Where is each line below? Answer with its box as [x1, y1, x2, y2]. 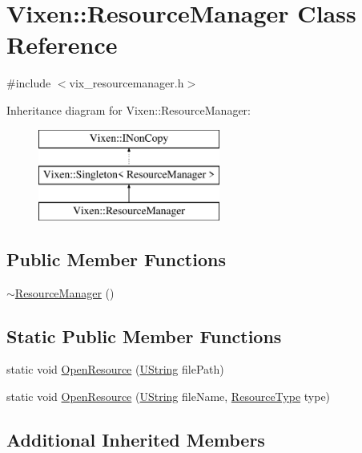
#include [6, 75, 51, 91]
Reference [6, 28, 118, 61]
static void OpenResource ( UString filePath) [6, 361, 224, 378]
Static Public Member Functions [6, 323, 282, 348]
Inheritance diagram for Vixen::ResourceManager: [6, 101, 251, 118]
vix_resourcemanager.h [69, 75, 184, 91]
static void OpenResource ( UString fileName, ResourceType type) [6, 388, 331, 405]
